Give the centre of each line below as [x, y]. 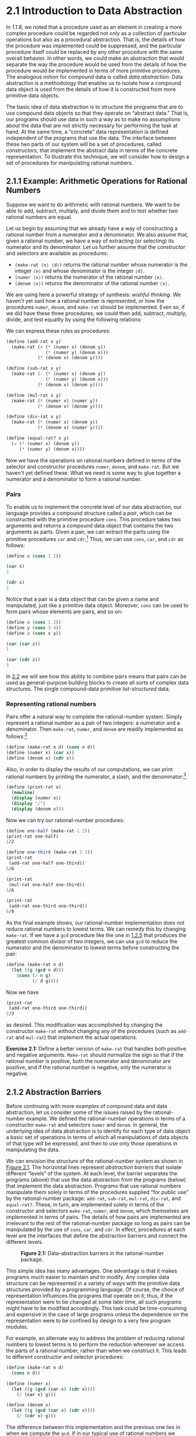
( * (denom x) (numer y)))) [70, 428]
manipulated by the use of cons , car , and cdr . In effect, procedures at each [96, 1229]
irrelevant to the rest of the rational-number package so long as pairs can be [98, 1223]
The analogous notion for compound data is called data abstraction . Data [94, 77]
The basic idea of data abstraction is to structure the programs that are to [94, 107]
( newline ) [23, 793]
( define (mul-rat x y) [34, 395]
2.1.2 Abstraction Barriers [54, 1092]
